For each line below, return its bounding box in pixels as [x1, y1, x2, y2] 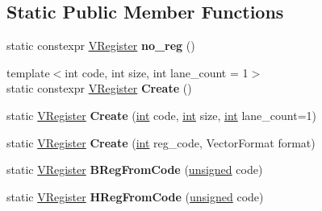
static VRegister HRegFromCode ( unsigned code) [6, 188, 264, 205]
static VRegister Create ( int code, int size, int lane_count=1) [6, 106, 316, 123]
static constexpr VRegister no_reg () [6, 37, 195, 54]
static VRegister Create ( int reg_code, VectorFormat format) [6, 134, 316, 151]
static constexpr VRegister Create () [6, 80, 192, 97]
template [6, 64, 50, 81]
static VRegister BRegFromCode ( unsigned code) [6, 161, 263, 178]
